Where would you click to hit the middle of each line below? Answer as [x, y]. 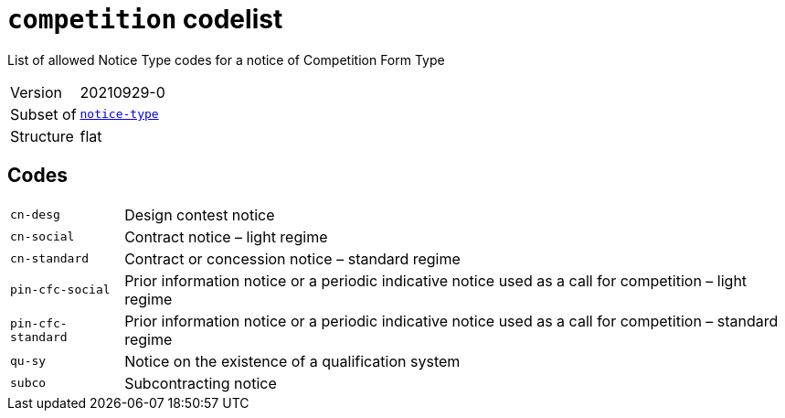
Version [36, 92]
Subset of [43, 114]
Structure [42, 136]
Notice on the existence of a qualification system [292, 361]
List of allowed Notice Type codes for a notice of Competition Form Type [226, 59]
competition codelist [145, 19]
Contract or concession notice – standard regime [292, 258]
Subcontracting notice [201, 383]
